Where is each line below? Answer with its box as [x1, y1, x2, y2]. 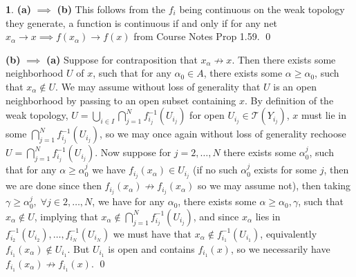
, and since [193, 209, 239, 223]
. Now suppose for [95, 145, 171, 160]
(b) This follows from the [57, 2, 166, 16]
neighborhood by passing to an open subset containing [6, 93, 236, 107]
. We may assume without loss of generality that [55, 79, 261, 93]
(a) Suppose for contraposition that [46, 52, 198, 66]
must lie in [301, 108, 347, 122]
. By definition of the [244, 93, 334, 107]
